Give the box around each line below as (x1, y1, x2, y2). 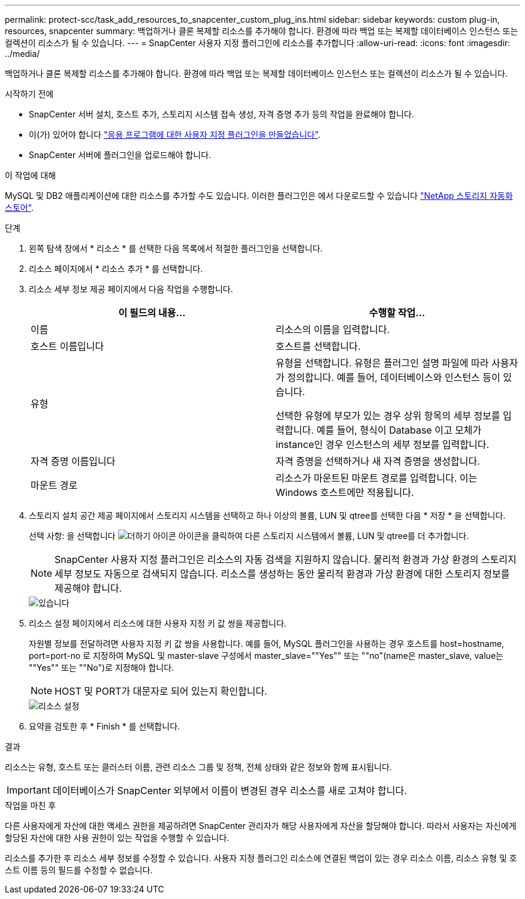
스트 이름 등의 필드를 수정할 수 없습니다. (5, 865, 153, 875)
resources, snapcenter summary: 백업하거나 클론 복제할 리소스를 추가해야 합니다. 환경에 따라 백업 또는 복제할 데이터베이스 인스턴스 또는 (5, 26, 518, 36)
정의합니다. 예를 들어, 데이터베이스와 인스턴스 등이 (287, 371, 500, 383)
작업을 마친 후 (5, 800, 56, 810)
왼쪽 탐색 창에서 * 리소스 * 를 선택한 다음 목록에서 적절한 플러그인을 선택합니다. (29, 243, 323, 253)
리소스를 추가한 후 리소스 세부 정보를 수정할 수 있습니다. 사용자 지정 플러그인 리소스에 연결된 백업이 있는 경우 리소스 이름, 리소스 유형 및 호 (5, 853, 517, 863)
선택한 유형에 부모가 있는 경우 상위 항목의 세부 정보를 (276, 410, 500, 422)
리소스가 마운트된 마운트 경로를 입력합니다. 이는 (276, 472, 478, 484)
